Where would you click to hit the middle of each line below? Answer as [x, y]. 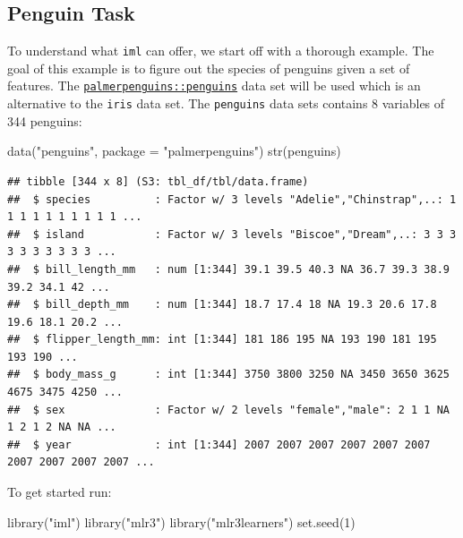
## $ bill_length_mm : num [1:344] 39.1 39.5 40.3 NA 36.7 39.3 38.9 [228, 269]
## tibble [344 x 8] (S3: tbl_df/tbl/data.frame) [158, 181]
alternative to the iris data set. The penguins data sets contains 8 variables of [226, 103]
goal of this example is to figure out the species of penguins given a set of [209, 68]
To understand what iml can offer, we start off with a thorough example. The [221, 51]
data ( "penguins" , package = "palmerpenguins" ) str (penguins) [174, 151]
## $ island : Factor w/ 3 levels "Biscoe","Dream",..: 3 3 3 [232, 234]
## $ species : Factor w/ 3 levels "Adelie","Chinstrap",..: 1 [232, 199]
